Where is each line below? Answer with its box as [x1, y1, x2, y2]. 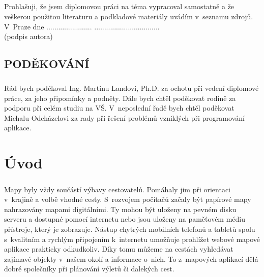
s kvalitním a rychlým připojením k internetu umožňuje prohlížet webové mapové [4, 233, 260, 244]
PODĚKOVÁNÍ [4, 56, 90, 72]
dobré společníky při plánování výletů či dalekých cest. [4, 263, 174, 274]
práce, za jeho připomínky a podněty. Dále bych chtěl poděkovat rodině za [4, 92, 236, 103]
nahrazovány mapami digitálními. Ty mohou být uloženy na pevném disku [4, 203, 237, 214]
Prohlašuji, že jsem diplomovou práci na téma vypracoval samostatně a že [4, 1, 234, 12]
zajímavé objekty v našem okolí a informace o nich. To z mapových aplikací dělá [4, 253, 258, 264]
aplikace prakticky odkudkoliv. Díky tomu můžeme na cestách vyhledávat [4, 244, 233, 254]
